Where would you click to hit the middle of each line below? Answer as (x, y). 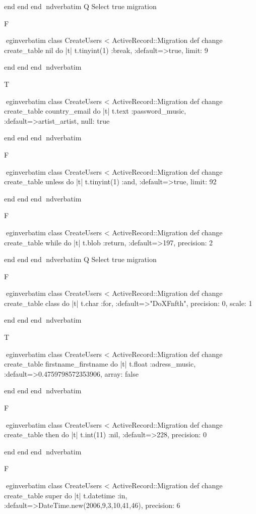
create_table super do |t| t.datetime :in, (66, 495)
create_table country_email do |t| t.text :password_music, (95, 111)
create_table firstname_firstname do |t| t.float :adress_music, (100, 364)
